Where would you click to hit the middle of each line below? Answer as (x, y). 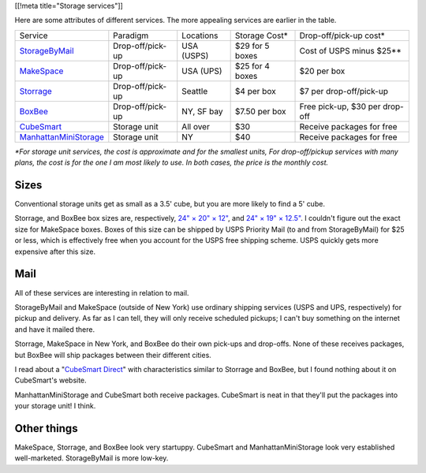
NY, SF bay (202, 111)
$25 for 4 (252, 65)
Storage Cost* (261, 35)
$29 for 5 (252, 46)
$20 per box (322, 71)
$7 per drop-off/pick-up (344, 91)
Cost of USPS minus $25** (351, 50)
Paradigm (131, 35)
